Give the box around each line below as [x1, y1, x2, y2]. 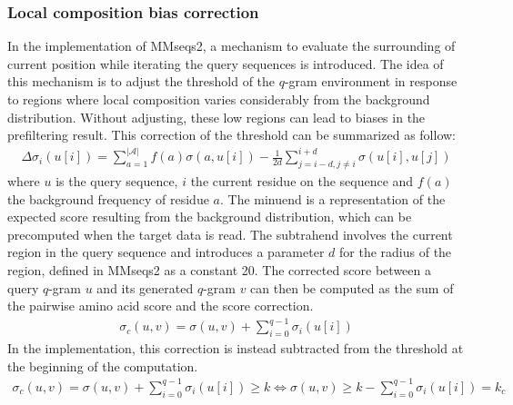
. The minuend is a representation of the [219, 189, 446, 208]
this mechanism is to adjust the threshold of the [7, 72, 276, 91]
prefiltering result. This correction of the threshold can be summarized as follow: [7, 125, 456, 144]
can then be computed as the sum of [250, 278, 454, 297]
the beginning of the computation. [7, 356, 198, 375]
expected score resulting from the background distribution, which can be [7, 207, 412, 226]
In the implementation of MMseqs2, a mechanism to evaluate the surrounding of [7, 36, 456, 55]
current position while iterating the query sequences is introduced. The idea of [7, 54, 444, 73]
